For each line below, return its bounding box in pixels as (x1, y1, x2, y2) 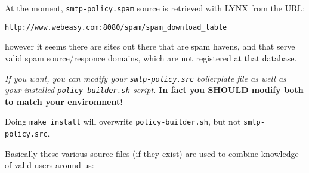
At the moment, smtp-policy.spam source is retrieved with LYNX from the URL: (5, 2, 305, 14)
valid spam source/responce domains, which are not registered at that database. (5, 51, 297, 64)
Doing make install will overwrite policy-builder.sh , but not (5, 115, 241, 128)
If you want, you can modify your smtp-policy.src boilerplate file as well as (5, 72, 286, 84)
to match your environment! (5, 95, 123, 107)
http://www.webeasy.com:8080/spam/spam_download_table (5, 23, 227, 32)
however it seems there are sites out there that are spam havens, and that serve (5, 40, 295, 52)
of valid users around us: (5, 159, 94, 171)
